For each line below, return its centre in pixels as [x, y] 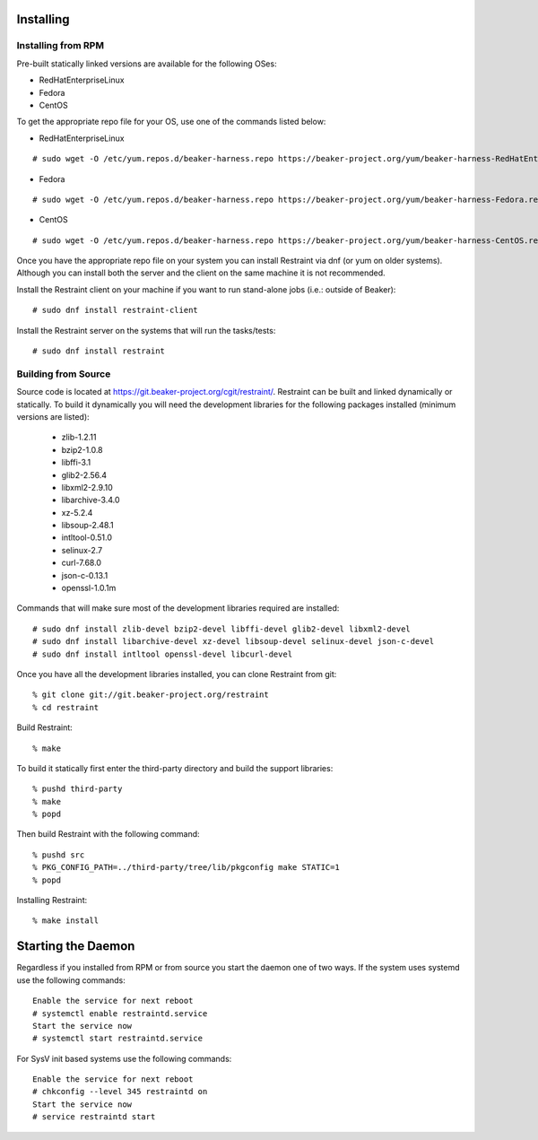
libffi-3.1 [76, 463]
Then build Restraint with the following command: [108, 834]
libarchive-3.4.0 [91, 500]
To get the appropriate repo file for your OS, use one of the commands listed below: [171, 122]
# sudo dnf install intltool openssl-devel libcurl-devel [163, 654]
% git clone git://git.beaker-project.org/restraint [151, 695]
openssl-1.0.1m [89, 588]
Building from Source [64, 374]
